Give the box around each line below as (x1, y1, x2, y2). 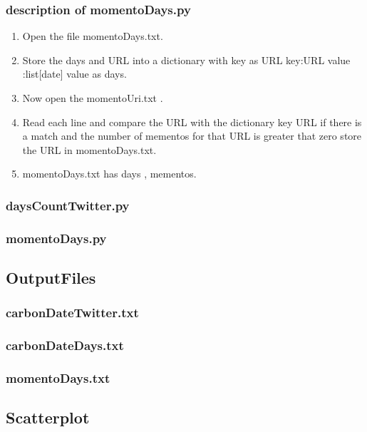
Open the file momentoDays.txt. (22, 29, 163, 43)
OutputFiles (6, 267, 96, 289)
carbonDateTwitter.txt (6, 304, 139, 322)
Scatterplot (6, 406, 90, 428)
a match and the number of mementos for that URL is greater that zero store (22, 128, 362, 143)
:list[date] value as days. (22, 66, 127, 81)
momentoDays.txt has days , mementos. (22, 166, 197, 181)
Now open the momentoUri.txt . (22, 91, 163, 105)
